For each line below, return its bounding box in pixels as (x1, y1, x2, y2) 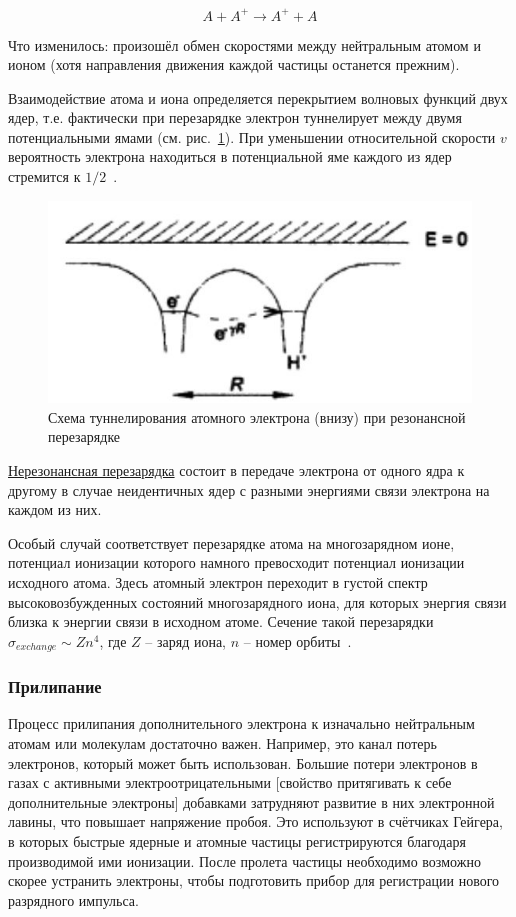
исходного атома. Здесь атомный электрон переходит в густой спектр (8, 571, 428, 592)
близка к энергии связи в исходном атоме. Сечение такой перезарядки (8, 611, 434, 632)
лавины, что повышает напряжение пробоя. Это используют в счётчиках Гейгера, (8, 811, 503, 832)
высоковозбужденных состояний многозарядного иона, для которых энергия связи (8, 591, 507, 612)
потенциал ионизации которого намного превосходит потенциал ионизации (8, 552, 465, 573)
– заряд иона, (145, 630, 227, 651)
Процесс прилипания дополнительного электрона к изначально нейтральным (8, 713, 475, 734)
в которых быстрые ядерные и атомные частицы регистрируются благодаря (8, 830, 466, 851)
